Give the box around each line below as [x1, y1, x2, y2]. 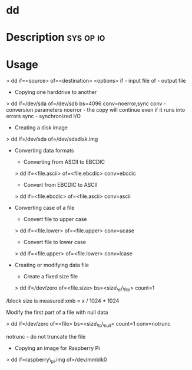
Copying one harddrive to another [14, 89, 97, 96]
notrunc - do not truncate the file [6, 333, 86, 340]
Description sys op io [6, 31, 105, 44]
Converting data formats [14, 147, 74, 154]
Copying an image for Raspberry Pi [14, 344, 100, 352]
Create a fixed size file [23, 273, 78, 280]
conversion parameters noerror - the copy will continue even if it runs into [6, 106, 186, 113]
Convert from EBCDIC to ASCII [23, 181, 98, 189]
